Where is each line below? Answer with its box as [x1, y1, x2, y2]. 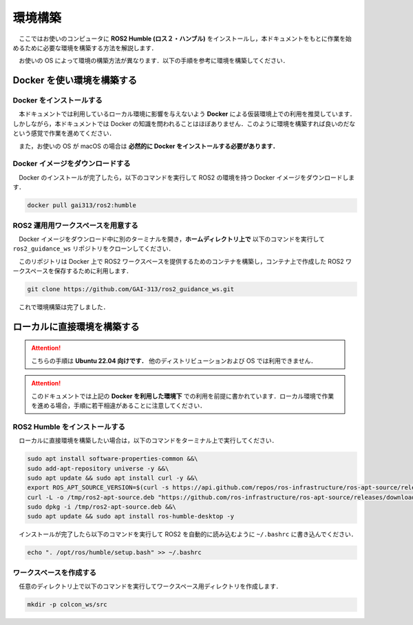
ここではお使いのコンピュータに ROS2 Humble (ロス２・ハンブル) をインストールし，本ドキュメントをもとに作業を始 [18, 34, 352, 43]
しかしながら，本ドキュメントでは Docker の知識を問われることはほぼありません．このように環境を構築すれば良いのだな [12, 119, 356, 127]
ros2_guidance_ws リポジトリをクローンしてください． [12, 244, 175, 253]
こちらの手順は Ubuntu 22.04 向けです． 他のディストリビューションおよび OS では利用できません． [31, 357, 317, 365]
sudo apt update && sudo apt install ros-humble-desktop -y [27, 513, 235, 520]
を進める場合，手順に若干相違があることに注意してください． [31, 401, 206, 410]
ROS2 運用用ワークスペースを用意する [12, 220, 139, 230]
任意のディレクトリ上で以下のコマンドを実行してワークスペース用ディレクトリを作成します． [18, 582, 282, 591]
